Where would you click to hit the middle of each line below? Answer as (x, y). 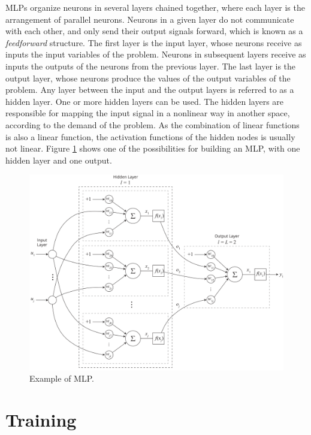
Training (41, 419)
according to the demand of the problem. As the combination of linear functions (153, 124)
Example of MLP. (62, 378)
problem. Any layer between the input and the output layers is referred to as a (150, 90)
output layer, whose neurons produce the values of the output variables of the (148, 78)
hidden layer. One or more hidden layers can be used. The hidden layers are (145, 101)
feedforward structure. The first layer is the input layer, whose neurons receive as (154, 42)
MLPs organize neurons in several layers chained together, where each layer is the (155, 7)
